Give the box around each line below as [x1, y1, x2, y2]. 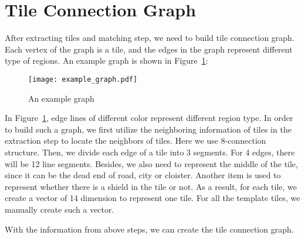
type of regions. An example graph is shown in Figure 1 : [5, 54, 208, 67]
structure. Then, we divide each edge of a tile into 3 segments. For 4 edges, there [5, 146, 295, 158]
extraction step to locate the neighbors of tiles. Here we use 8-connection [5, 134, 266, 147]
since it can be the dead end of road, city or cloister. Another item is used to [5, 169, 281, 181]
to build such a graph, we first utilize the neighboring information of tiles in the [5, 123, 292, 135]
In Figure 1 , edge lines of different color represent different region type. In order [5, 112, 293, 124]
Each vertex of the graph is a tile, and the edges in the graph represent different [5, 43, 293, 55]
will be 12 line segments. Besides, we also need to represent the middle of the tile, [5, 157, 298, 169]
